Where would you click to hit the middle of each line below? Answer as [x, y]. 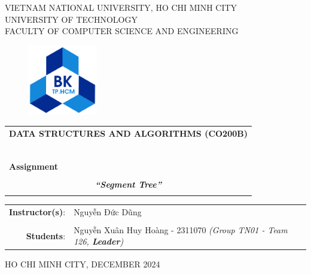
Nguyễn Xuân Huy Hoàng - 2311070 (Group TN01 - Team [181, 229]
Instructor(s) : [37, 211]
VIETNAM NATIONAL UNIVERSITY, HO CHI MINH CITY [121, 7]
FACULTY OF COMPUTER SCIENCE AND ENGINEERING [122, 31]
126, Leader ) [99, 241]
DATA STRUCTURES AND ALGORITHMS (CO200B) [128, 133]
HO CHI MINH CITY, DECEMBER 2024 [83, 264]
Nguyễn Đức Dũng [108, 211]
